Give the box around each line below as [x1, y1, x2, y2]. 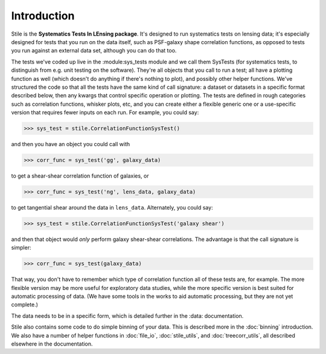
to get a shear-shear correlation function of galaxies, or [11, 172, 149, 179]
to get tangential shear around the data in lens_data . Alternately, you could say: [11, 204, 214, 211]
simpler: [11, 244, 31, 251]
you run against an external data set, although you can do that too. [11, 47, 177, 54]
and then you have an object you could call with [11, 141, 130, 148]
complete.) [11, 301, 39, 308]
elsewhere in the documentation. [11, 340, 93, 347]
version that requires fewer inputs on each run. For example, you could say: [11, 109, 199, 116]
